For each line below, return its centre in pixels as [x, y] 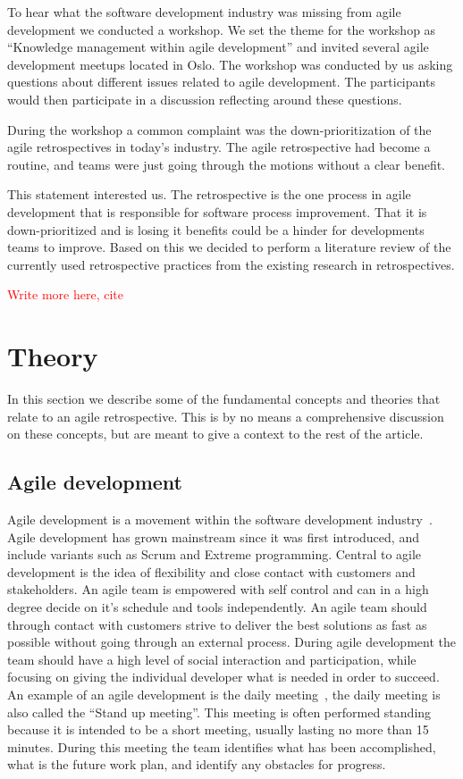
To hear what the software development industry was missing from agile [204, 12]
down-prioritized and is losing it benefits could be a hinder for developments [216, 229]
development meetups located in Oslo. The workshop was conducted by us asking [230, 64]
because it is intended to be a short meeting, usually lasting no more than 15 [218, 729]
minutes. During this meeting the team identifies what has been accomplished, [222, 746]
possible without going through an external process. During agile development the [231, 642]
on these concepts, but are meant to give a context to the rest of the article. [215, 434]
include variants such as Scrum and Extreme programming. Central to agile [215, 554]
